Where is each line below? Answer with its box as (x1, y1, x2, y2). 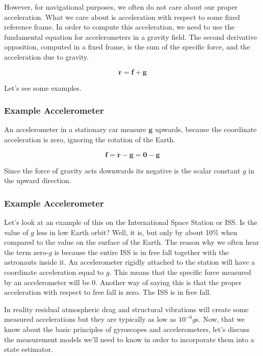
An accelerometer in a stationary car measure (4, 124, 146, 135)
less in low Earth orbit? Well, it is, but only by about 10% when (36, 226, 238, 237)
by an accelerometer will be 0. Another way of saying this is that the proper (4, 276, 242, 287)
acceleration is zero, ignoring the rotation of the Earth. (4, 134, 176, 144)
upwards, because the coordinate (155, 124, 257, 135)
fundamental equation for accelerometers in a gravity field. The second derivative (4, 31, 257, 42)
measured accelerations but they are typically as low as (4, 314, 176, 324)
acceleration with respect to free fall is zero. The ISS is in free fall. (4, 287, 212, 297)
